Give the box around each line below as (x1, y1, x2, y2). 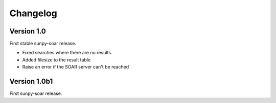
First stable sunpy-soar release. (9, 41, 77, 47)
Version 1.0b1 (9, 77, 53, 86)
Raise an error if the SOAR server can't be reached (22, 64, 129, 70)
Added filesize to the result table (22, 56, 91, 63)
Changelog (9, 8, 57, 19)
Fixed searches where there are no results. (22, 50, 112, 56)
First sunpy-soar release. (9, 90, 62, 96)
